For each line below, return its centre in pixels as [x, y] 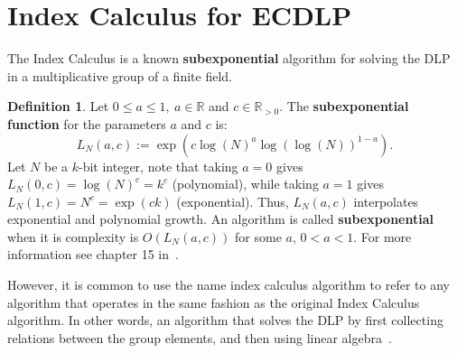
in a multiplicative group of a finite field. [120, 75]
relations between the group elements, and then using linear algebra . [200, 337]
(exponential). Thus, [233, 201]
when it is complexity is [73, 236]
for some [258, 236]
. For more [382, 236]
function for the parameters [87, 123]
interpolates [386, 201]
